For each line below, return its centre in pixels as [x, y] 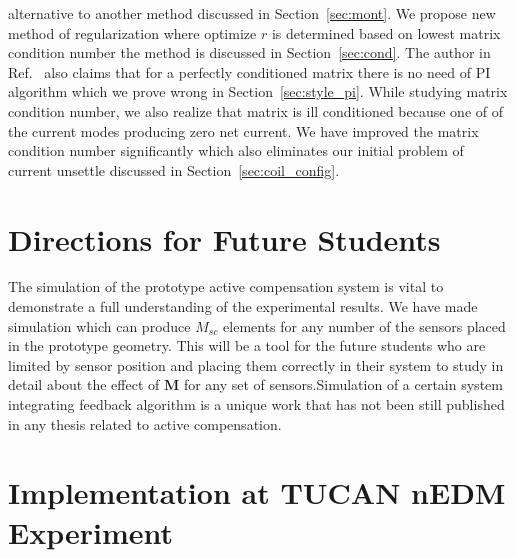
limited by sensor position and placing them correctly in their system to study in [256, 364]
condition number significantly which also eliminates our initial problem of [236, 150]
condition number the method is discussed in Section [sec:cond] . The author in [249, 52]
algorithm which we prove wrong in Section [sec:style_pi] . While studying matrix [258, 91]
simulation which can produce [99, 325]
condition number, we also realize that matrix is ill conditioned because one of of [256, 110]
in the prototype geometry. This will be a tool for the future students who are [247, 345]
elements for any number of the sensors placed [364, 325]
